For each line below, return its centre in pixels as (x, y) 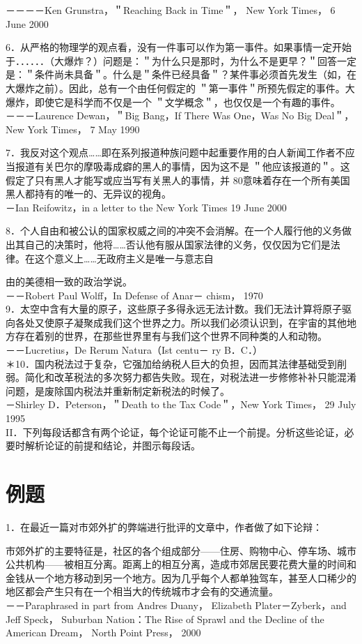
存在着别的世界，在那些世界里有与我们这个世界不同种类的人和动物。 (171, 336)
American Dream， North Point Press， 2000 (103, 632)
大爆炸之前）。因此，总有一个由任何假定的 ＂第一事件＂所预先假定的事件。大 (180, 88)
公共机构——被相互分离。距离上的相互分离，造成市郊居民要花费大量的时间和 (181, 564)
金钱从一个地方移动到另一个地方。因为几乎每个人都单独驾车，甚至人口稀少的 (181, 577)
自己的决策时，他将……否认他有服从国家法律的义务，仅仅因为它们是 (178, 244)
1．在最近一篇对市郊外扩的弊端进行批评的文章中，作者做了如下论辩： (164, 526)
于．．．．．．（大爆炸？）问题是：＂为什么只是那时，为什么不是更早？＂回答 (171, 60)
